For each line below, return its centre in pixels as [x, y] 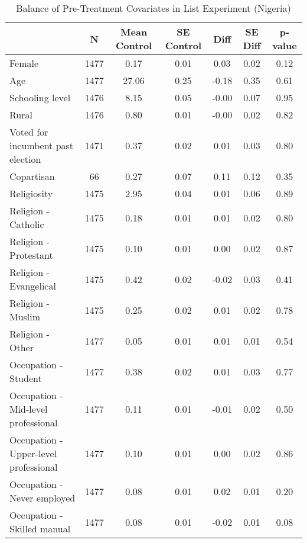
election [25, 159]
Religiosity [31, 193]
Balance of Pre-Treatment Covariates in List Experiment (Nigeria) [153, 8]
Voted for [29, 132]
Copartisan [32, 176]
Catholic [27, 224]
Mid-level [29, 409]
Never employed [43, 498]
